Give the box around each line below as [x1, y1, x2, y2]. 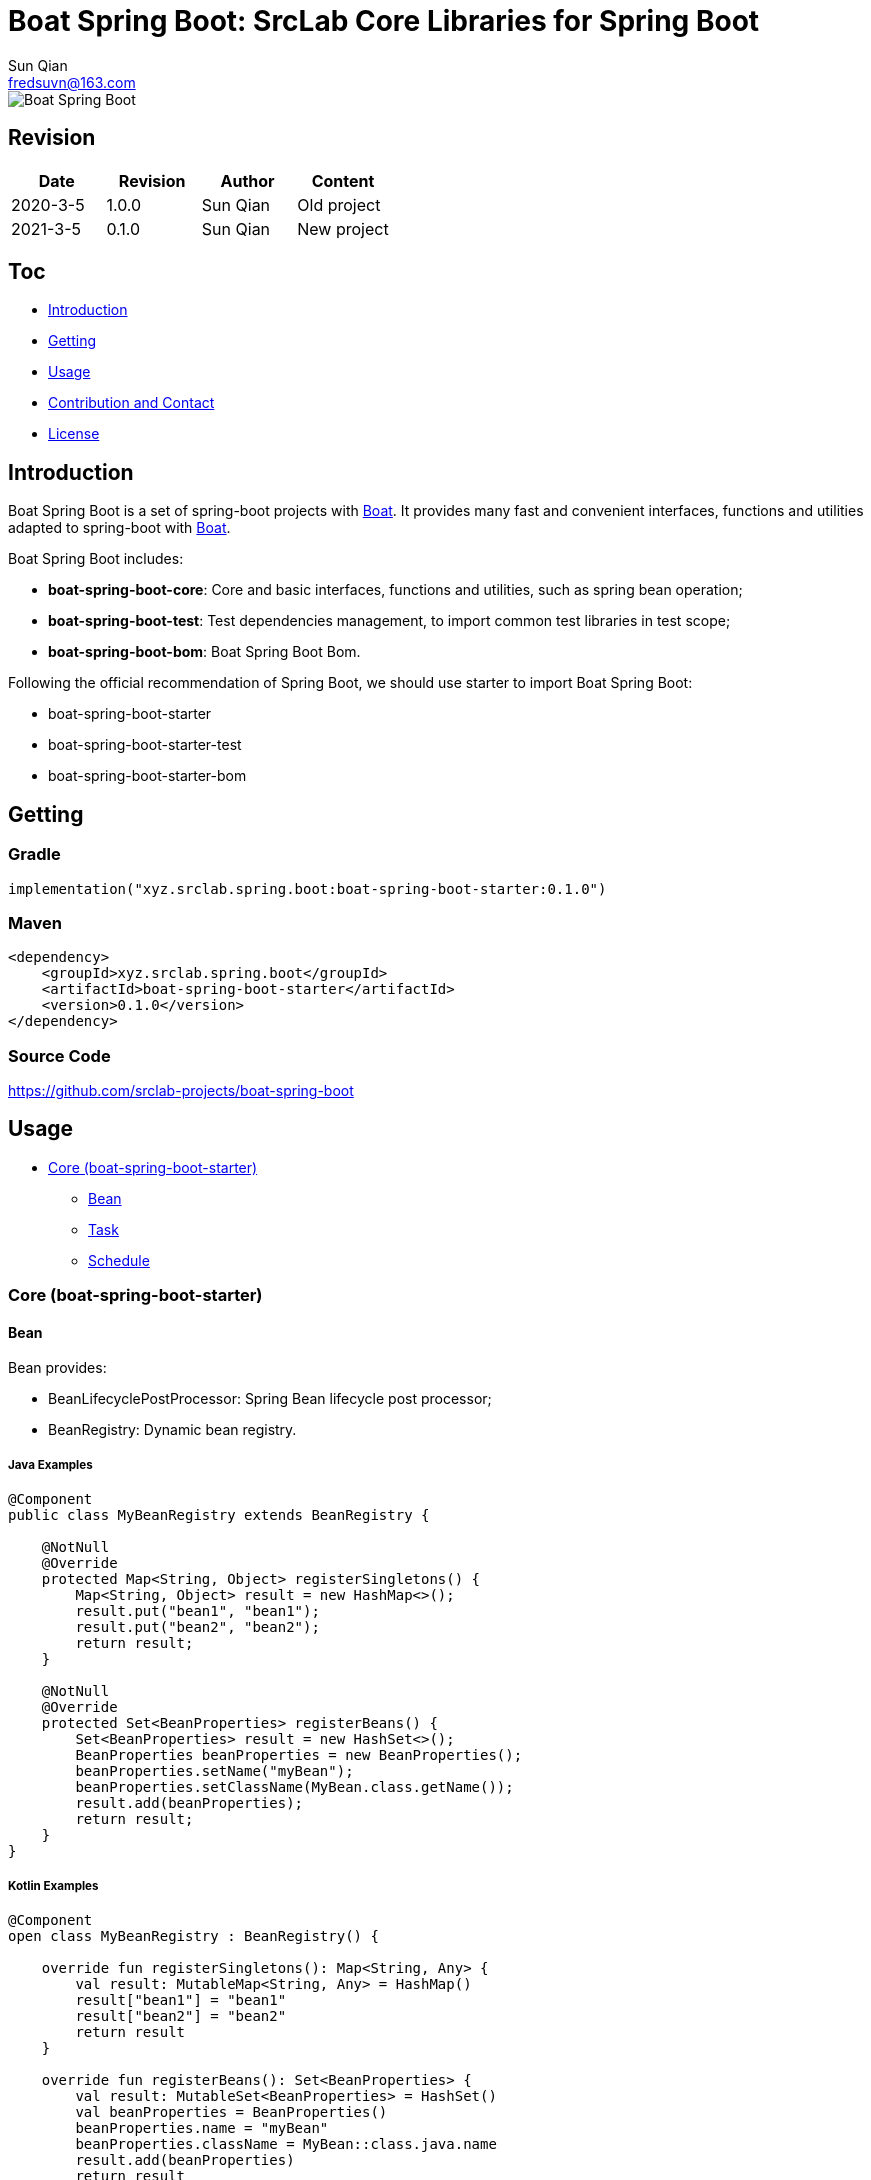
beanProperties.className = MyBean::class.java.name [75, 2136, 497, 2152]
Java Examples [8, 1457, 93, 1472]
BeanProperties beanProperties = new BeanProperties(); [75, 1747, 523, 1764]
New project [297, 218, 389, 239]
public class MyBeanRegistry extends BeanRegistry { [8, 1507, 430, 1524]
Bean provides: [8, 1359, 107, 1377]
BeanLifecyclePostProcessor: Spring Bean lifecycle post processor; [48, 1390, 492, 1408]
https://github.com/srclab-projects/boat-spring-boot [8, 1082, 354, 1099]
